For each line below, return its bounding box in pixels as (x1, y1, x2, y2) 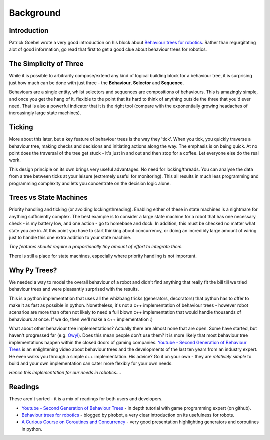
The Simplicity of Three (9, 60, 84, 68)
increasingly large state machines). (9, 110, 81, 116)
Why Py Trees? (9, 266, 57, 274)
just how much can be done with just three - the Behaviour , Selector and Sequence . (9, 80, 184, 86)
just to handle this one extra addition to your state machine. (9, 235, 132, 241)
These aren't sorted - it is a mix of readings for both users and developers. (9, 396, 163, 402)
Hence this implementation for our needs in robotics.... (9, 370, 122, 376)
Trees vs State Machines (9, 193, 88, 202)
